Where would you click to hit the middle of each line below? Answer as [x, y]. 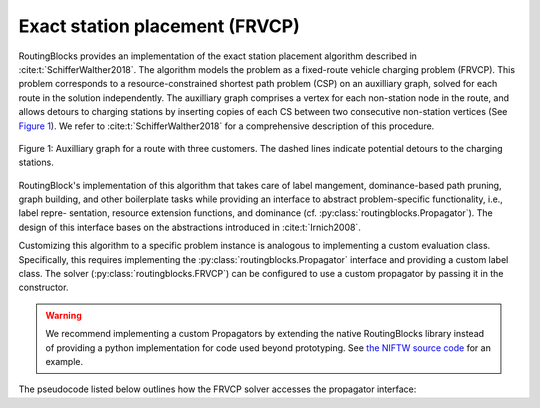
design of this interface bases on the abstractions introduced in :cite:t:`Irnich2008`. [190, 227]
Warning [63, 315]
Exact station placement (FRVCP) [159, 26]
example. [64, 361]
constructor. [43, 287]
